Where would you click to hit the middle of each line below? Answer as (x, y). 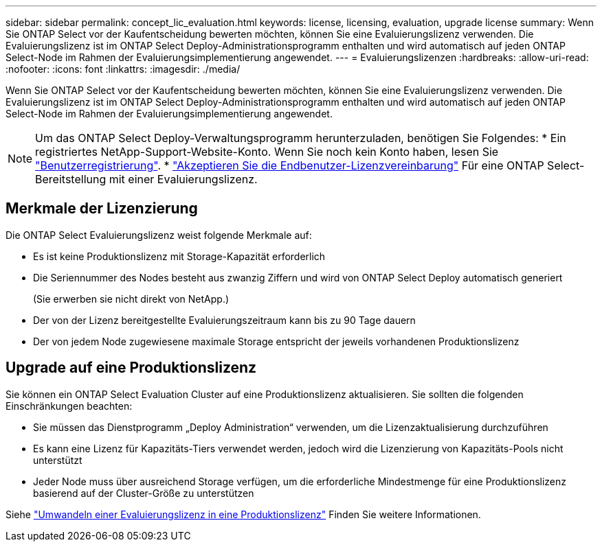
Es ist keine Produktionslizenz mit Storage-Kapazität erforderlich (179, 256)
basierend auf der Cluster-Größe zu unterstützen (144, 493)
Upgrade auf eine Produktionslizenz (131, 368)
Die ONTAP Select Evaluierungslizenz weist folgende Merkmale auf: (159, 235)
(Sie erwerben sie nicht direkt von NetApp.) (131, 299)
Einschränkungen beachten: (69, 406)
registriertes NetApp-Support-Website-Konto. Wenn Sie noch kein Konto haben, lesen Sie (267, 152)
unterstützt (58, 460)
